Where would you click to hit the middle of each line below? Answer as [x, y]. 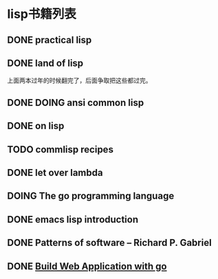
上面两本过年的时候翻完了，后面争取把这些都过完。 [79, 80]
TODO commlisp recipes [60, 149]
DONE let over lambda [55, 172]
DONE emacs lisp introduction [73, 220]
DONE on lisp [36, 126]
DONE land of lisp [45, 63]
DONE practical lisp [50, 40]
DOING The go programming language [91, 196]
